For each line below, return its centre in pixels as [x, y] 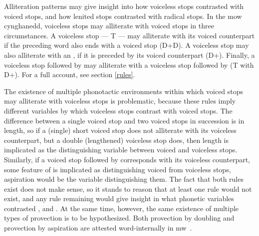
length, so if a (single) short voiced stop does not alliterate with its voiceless [120, 130]
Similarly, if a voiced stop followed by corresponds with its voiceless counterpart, [127, 159]
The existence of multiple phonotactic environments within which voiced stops [124, 91]
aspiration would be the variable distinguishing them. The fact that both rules [124, 179]
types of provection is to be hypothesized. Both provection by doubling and [119, 218]
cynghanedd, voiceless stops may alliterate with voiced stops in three [109, 26]
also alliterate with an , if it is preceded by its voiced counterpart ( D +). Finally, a [129, 55]
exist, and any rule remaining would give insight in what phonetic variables [119, 198]
